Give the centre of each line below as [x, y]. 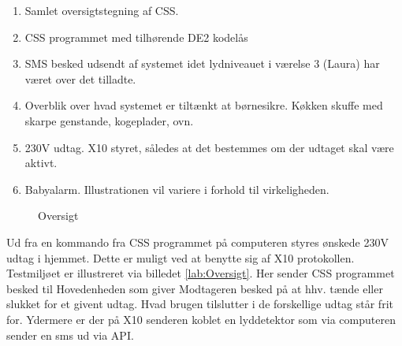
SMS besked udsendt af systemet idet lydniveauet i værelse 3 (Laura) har [202, 63]
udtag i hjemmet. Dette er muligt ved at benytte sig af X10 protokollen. [181, 257]
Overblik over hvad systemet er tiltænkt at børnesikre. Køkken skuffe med [204, 105]
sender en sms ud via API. [70, 335]
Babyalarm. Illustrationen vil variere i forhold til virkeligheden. [177, 189]
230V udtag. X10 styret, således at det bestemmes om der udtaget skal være [209, 147]
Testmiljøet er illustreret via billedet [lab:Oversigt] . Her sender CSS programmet [201, 273]
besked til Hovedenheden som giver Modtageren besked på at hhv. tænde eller [195, 288]
